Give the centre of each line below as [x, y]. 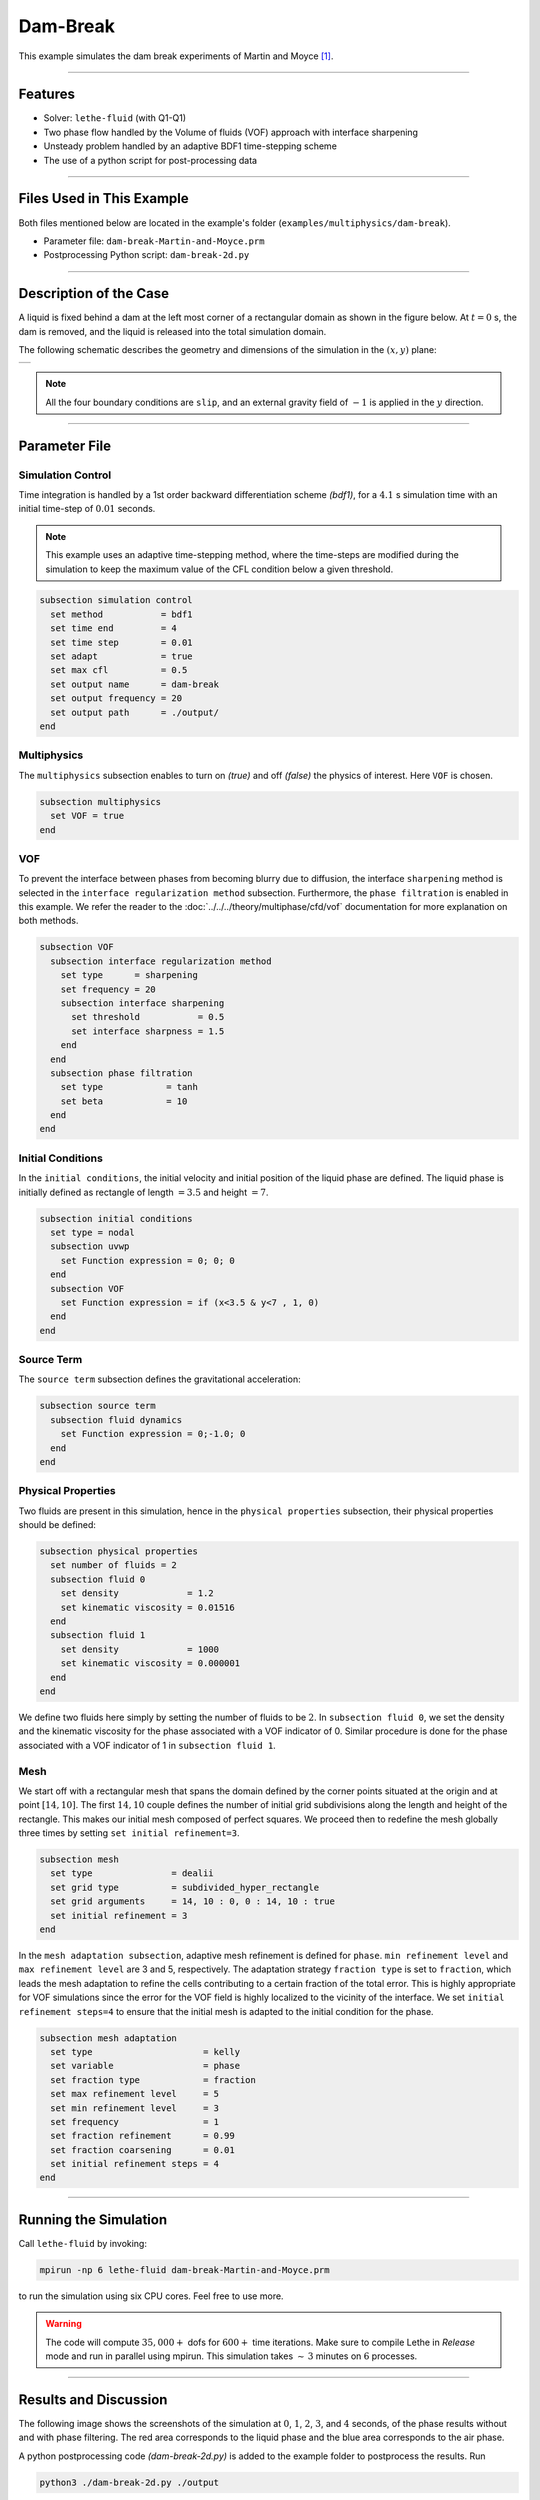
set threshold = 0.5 [148, 1017]
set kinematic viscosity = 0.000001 [150, 1663]
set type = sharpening [129, 975]
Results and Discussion [93, 2399]
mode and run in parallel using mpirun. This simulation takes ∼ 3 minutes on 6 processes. [231, 2356]
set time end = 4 [113, 628]
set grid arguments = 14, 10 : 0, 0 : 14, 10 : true [192, 1901]
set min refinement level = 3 [135, 2108]
